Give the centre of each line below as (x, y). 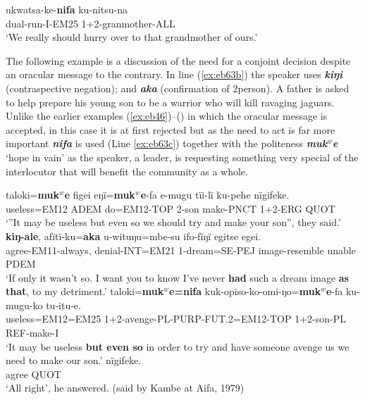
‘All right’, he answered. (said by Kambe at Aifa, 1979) (125, 388)
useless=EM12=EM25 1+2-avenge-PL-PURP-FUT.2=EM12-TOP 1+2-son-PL (176, 319)
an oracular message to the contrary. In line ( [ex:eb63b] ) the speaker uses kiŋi (174, 74)
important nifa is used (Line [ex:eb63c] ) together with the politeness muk (167, 143)
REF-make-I (32, 333)
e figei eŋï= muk (100, 195)
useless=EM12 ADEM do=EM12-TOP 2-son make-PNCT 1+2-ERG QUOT (171, 208)
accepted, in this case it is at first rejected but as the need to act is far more (171, 129)
